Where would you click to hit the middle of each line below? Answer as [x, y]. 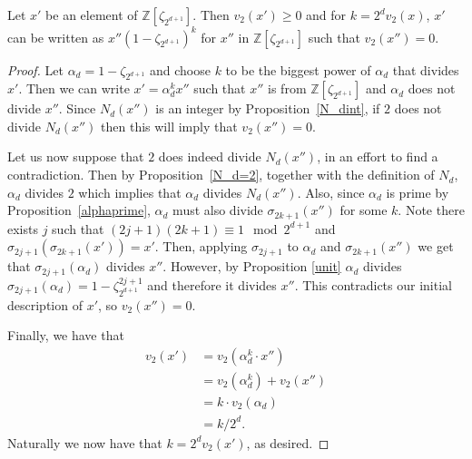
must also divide [218, 210]
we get [436, 246]
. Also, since [331, 192]
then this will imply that [169, 126]
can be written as [56, 37]
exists [23, 228]
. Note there [431, 210]
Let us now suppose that [76, 156]
